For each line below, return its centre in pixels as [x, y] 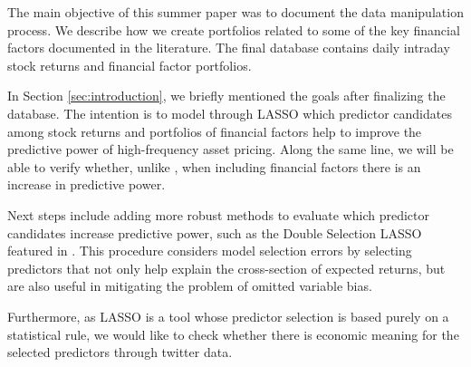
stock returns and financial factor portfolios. [130, 65]
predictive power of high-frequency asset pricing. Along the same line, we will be [231, 149]
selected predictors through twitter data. [120, 352]
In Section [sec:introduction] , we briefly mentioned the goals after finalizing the [226, 96]
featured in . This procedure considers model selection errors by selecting [210, 251]
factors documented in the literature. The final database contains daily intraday [229, 48]
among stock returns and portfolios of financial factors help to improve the [215, 131]
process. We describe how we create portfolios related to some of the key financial [234, 29]
